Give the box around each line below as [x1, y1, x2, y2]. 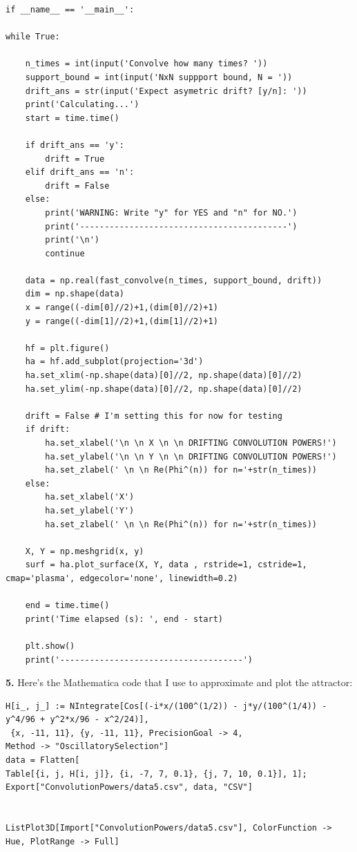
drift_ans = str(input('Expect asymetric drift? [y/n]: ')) [25, 86, 307, 96]
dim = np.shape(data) [25, 289, 124, 299]
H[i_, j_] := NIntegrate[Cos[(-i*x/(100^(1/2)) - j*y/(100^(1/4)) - [6, 701, 327, 711]
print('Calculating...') [25, 100, 139, 110]
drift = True [45, 153, 105, 164]
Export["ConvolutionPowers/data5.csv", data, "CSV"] [6, 782, 253, 793]
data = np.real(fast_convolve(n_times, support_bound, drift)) [25, 275, 322, 285]
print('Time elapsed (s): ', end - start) [25, 614, 223, 624]
